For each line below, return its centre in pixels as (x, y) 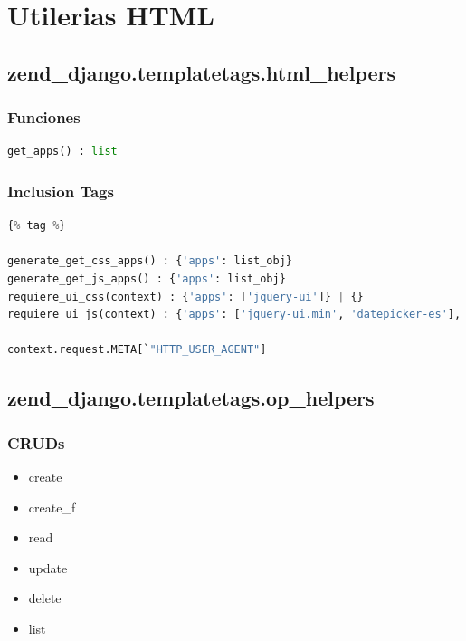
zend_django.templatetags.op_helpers (191, 398)
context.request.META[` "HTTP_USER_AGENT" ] (137, 350)
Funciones (44, 117)
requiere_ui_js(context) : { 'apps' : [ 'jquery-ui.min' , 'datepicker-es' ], (234, 315)
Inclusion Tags (61, 191)
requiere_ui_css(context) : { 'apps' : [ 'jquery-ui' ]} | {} (185, 297)
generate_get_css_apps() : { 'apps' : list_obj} (150, 261)
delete (45, 598)
